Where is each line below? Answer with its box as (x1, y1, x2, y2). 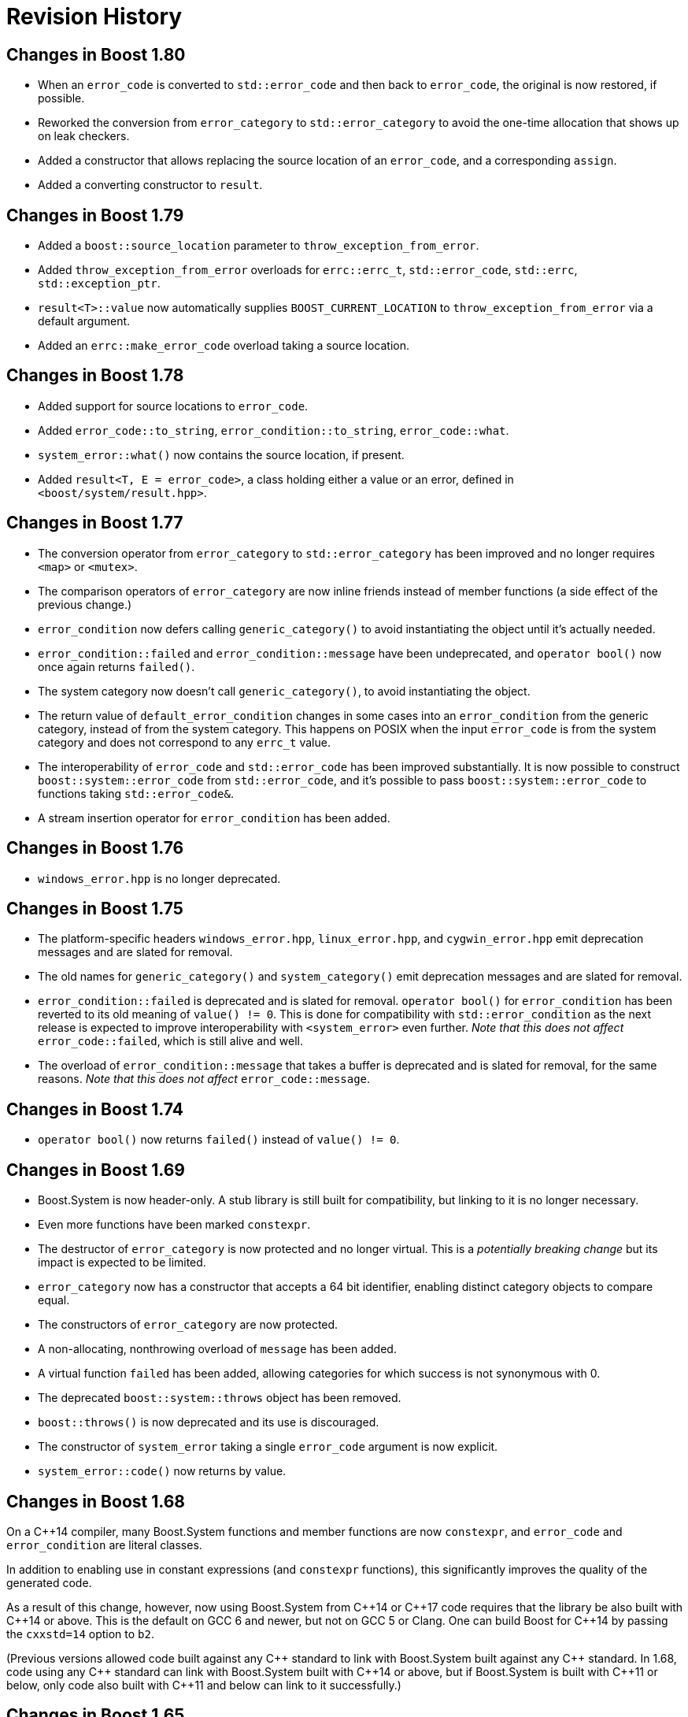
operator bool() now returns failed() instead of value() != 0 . (38, 1133, 400, 1147)
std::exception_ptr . (38, 276, 161, 291)
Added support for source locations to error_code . (38, 399, 309, 413)
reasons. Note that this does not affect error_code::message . (38, 1072, 371, 1086)
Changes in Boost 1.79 (6, 205, 184, 225)
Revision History (6, 3, 183, 30)
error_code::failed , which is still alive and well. (38, 1034, 303, 1048)
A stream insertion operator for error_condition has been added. (38, 810, 390, 825)
